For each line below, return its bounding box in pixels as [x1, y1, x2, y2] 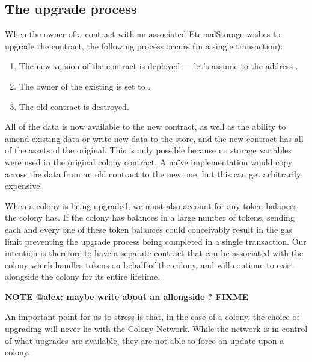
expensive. [5, 179, 43, 192]
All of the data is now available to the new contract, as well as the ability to [5, 120, 286, 133]
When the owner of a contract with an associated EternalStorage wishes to [5, 28, 281, 40]
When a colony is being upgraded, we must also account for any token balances [5, 199, 297, 212]
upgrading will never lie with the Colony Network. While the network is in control [5, 322, 308, 335]
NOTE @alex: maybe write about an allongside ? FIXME [5, 290, 249, 302]
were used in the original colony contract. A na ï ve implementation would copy [5, 155, 293, 168]
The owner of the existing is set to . [19, 79, 151, 92]
